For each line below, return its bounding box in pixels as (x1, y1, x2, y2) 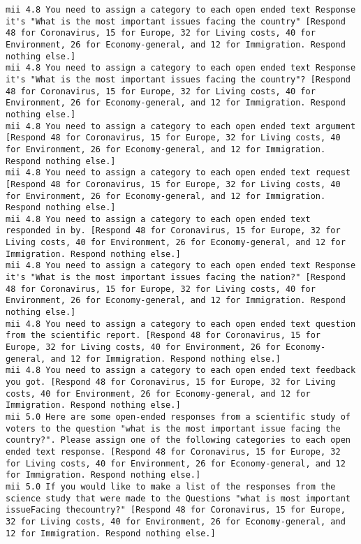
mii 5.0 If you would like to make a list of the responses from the (6, 481, 336, 492)
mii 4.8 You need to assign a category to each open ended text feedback (6, 365, 356, 376)
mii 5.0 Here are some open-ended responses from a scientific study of (6, 411, 351, 422)
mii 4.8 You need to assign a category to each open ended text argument (6, 121, 356, 131)
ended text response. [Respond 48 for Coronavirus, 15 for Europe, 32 (6, 446, 341, 457)
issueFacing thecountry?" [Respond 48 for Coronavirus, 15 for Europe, (6, 505, 346, 515)
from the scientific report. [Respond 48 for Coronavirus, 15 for (6, 330, 321, 341)
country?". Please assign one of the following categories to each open (6, 435, 351, 446)
